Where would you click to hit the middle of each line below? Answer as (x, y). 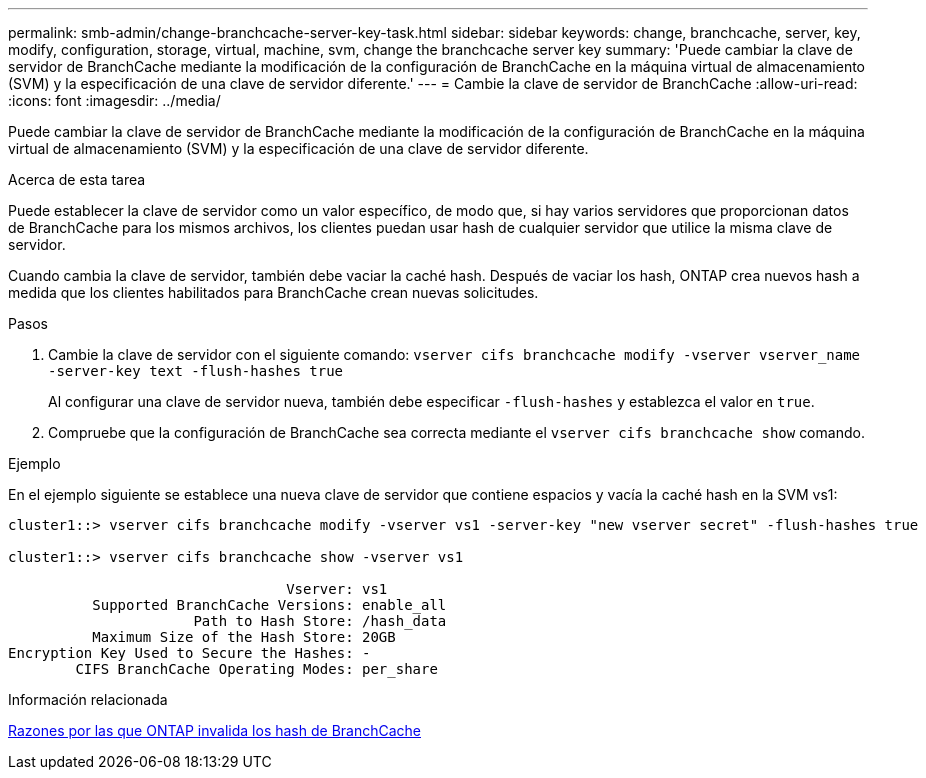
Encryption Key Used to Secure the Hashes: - (189, 653)
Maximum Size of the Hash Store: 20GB (244, 637)
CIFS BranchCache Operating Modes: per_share (256, 669)
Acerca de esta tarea (77, 179)
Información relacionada (88, 699)
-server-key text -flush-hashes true (196, 371)
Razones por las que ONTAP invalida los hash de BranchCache (214, 730)
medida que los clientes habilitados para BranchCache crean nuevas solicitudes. (273, 292)
